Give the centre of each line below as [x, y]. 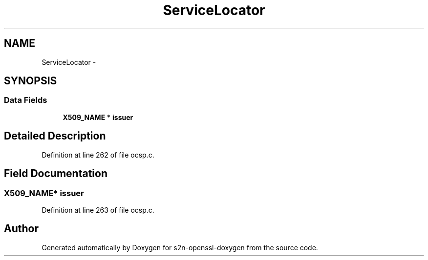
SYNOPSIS [31, 81]
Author [21, 229]
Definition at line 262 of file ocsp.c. [98, 155]
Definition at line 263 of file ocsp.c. [98, 210]
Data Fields [26, 100]
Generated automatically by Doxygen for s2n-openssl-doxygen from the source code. [180, 247]
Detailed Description [55, 136]
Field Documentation [56, 174]
